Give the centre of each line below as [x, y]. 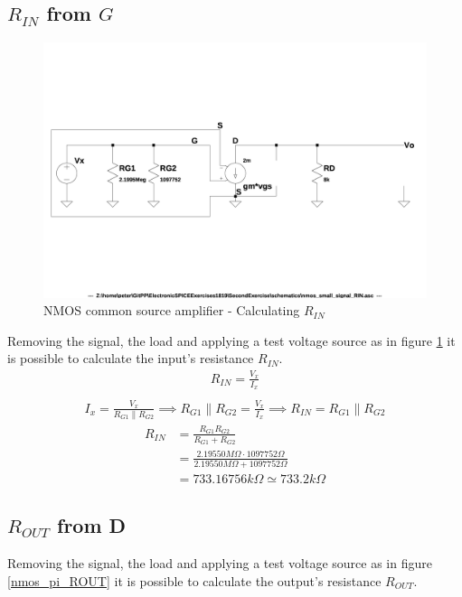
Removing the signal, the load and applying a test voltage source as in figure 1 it [231, 340]
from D [92, 525]
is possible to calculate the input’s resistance [131, 358]
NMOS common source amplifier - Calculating [172, 310]
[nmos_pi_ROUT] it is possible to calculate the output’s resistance [194, 580]
